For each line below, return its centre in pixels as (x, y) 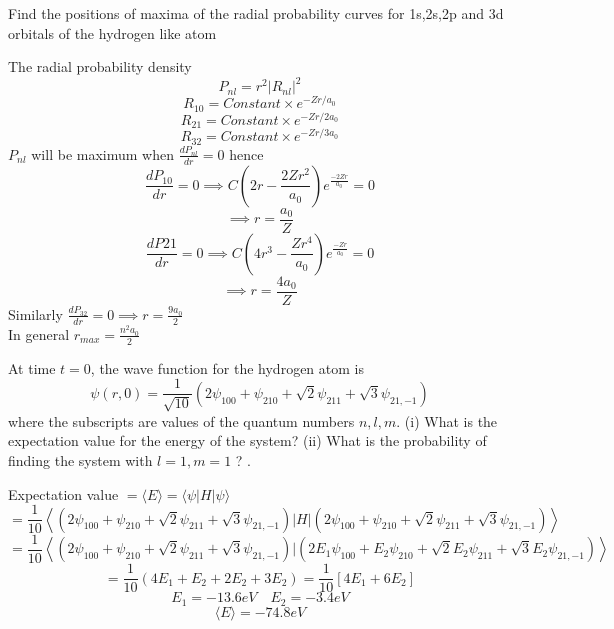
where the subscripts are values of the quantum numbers (181, 420)
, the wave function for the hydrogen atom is (227, 367)
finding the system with (80, 459)
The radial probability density (100, 66)
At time (32, 367)
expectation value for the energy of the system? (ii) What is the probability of (247, 440)
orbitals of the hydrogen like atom (112, 32)
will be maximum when (102, 153)
